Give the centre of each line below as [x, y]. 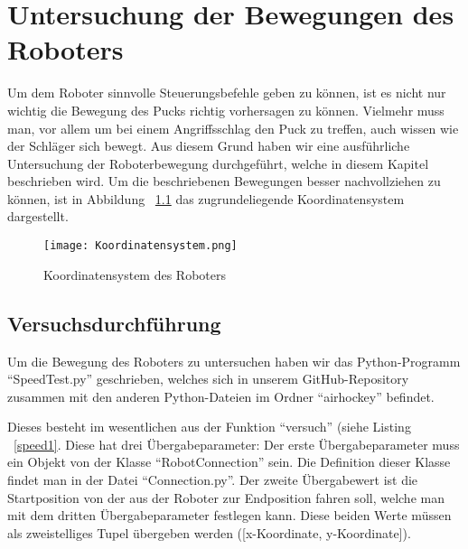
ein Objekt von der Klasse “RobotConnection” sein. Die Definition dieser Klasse [229, 462]
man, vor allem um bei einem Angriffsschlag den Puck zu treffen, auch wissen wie [233, 128]
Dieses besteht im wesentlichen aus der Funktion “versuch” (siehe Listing [209, 427]
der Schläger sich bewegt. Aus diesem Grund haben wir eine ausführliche [209, 146]
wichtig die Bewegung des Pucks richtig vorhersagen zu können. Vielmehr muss [226, 110]
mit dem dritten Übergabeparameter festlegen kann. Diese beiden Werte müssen [229, 515]
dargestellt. [38, 216]
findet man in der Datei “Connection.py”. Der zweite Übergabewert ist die [213, 480]
